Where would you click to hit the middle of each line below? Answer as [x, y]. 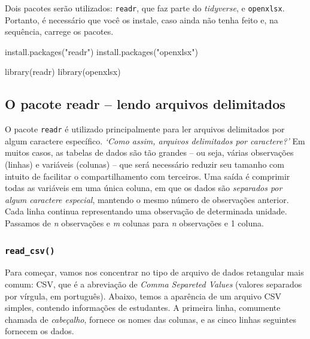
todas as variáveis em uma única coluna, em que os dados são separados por [144, 188]
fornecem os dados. [39, 331]
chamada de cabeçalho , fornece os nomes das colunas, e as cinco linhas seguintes [151, 319]
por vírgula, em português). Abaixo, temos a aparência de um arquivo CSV [143, 296]
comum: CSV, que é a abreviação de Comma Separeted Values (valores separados [154, 284]
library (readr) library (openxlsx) [63, 72]
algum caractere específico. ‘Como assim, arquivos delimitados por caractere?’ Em [155, 140]
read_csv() [30, 251]
